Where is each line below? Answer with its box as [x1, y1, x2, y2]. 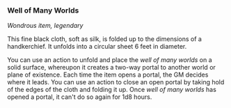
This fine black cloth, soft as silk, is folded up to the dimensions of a [7, 35, 202, 43]
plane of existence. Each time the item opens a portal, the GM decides [7, 70, 209, 79]
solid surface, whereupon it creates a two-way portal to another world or [7, 63, 216, 72]
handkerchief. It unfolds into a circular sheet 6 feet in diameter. [7, 43, 187, 51]
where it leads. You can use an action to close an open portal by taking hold [7, 78, 225, 86]
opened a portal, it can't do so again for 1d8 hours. [7, 93, 152, 101]
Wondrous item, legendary [7, 22, 83, 30]
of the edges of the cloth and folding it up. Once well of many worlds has [7, 86, 217, 94]
